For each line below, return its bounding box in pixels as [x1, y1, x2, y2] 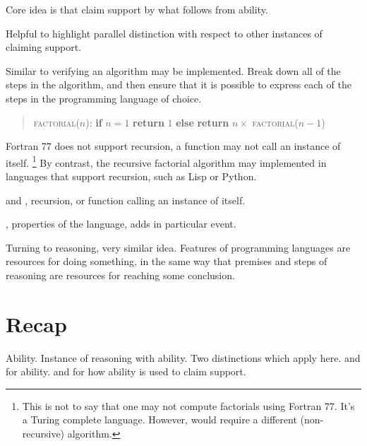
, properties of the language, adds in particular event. [6, 216, 236, 231]
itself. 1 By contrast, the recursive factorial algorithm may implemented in [6, 153, 327, 170]
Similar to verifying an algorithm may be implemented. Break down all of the [6, 63, 341, 78]
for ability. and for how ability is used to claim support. [6, 364, 246, 379]
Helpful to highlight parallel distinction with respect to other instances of [6, 25, 323, 40]
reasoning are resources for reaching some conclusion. [6, 267, 235, 282]
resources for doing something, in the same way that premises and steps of [6, 254, 327, 269]
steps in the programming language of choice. [6, 90, 202, 105]
